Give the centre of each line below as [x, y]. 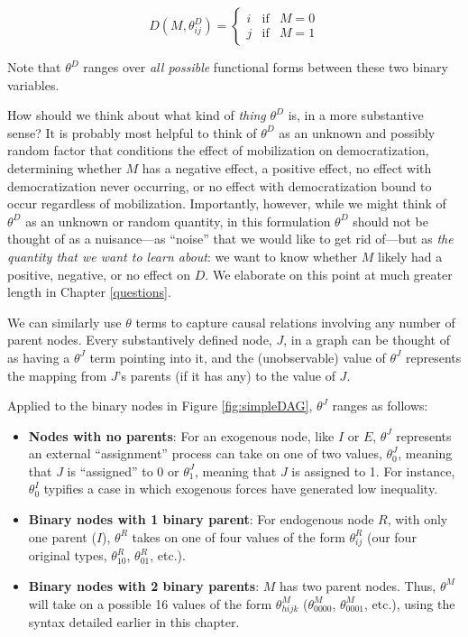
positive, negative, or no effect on [99, 274]
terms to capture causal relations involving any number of [295, 322]
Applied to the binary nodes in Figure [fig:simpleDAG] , [160, 406]
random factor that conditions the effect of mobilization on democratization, [218, 150]
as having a [39, 357]
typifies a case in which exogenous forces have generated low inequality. [241, 489]
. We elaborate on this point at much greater [329, 274]
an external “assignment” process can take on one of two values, [205, 453]
